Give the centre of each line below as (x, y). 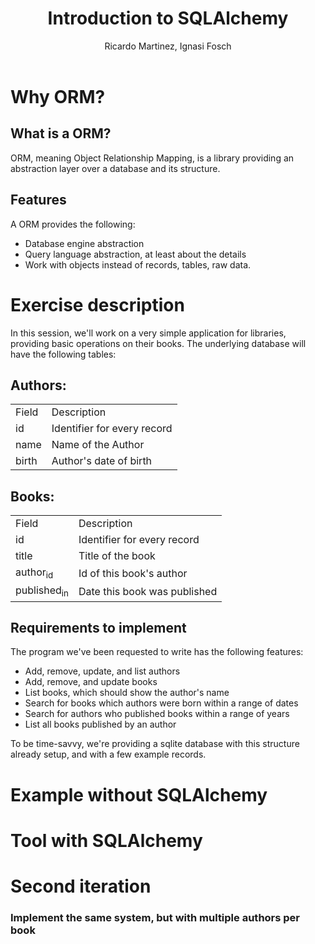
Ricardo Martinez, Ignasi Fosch (168, 46)
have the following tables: (63, 354)
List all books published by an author (100, 724)
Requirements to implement (98, 627)
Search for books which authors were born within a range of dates (161, 703)
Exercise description (97, 304)
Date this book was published (148, 591)
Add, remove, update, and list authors (102, 671)
